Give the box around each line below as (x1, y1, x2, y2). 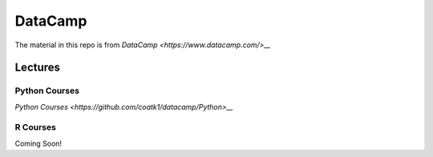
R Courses (14, 122, 56, 133)
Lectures (14, 61, 60, 74)
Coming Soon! (14, 139, 63, 148)
